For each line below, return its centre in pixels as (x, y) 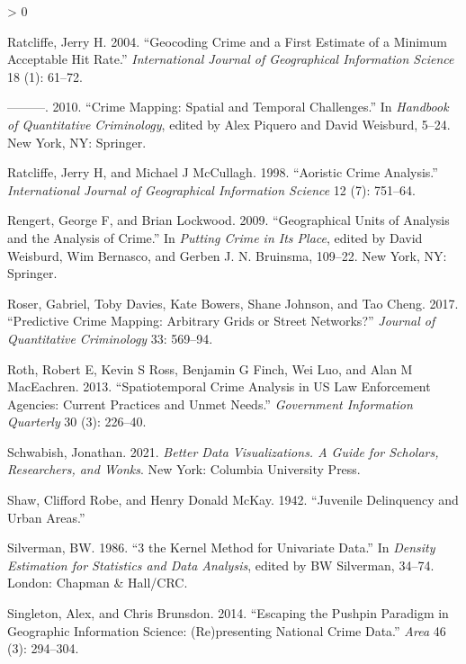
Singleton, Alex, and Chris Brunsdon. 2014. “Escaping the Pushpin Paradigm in (228, 613)
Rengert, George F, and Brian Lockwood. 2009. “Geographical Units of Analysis (229, 220)
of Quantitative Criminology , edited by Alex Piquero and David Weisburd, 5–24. (229, 124)
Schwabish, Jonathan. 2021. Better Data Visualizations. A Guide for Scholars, (223, 451)
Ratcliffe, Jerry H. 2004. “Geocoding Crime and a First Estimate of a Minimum (227, 41)
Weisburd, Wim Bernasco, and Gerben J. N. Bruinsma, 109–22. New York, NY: (227, 255)
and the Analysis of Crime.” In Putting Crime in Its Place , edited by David (215, 237)
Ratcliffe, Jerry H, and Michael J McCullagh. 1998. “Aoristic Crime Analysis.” (223, 172)
